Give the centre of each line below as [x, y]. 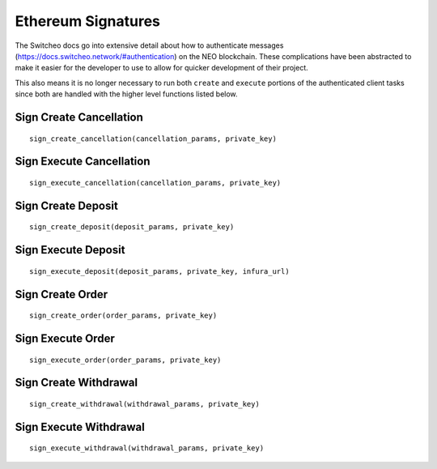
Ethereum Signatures [88, 21]
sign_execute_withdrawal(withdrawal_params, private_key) [147, 448]
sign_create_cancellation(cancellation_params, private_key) [153, 139]
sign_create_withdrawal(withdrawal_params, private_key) [145, 404]
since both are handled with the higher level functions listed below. [126, 94]
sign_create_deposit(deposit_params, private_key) [132, 227]
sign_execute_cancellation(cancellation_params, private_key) [155, 183]
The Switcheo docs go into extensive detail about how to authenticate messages [149, 45]
